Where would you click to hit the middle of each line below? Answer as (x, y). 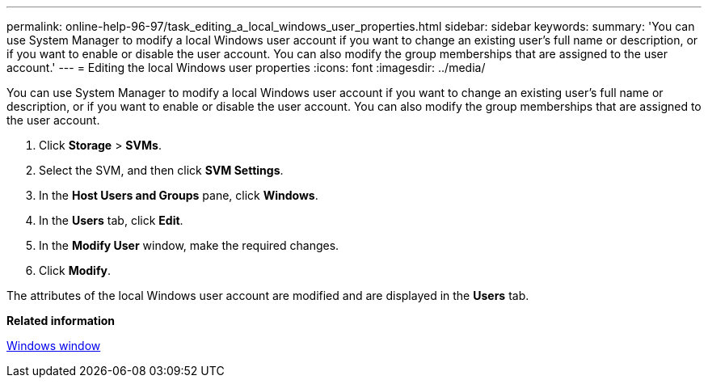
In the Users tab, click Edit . (111, 220)
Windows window (54, 346)
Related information (61, 321)
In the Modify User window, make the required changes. (189, 245)
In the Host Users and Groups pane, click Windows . (179, 195)
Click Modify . (75, 270)
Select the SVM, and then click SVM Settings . (161, 170)
